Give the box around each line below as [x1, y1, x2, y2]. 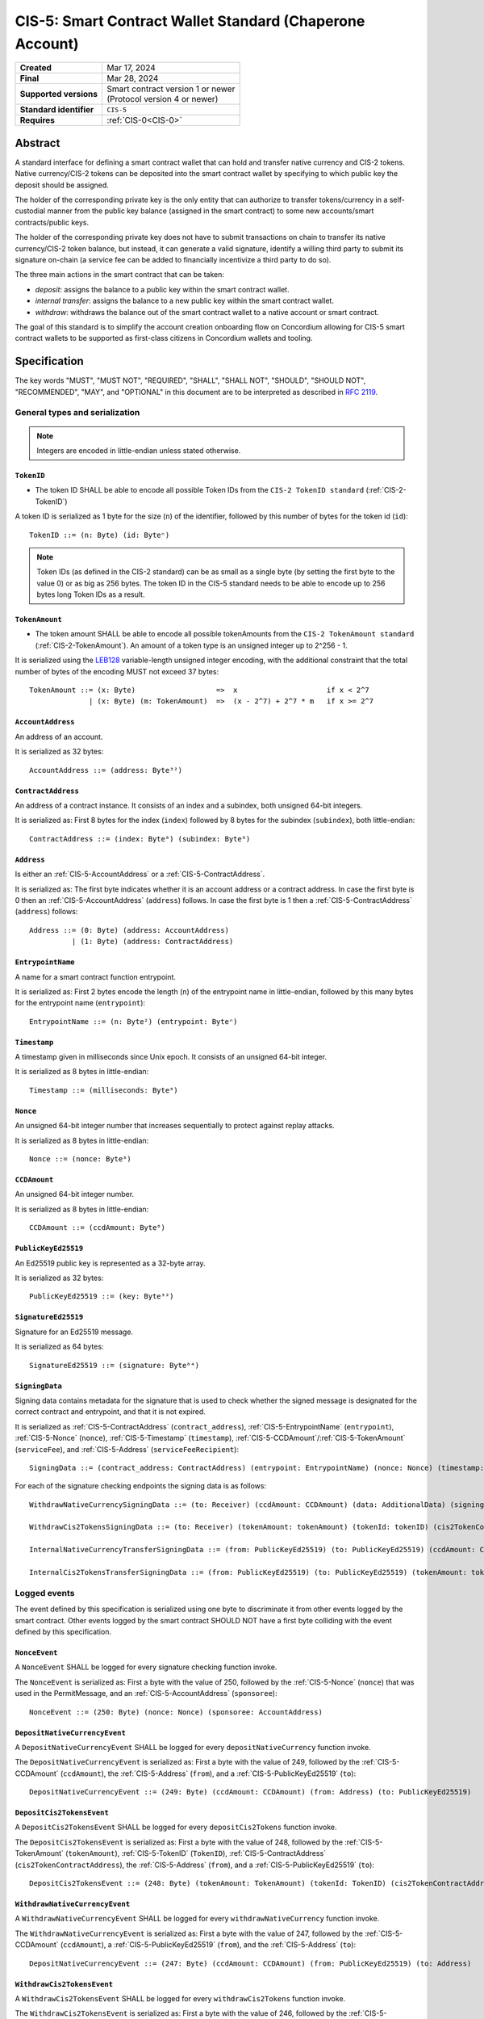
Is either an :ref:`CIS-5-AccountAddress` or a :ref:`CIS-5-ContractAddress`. [15, 869, 265, 879]
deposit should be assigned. [15, 180, 109, 190]
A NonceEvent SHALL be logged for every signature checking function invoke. [15, 1662, 277, 1672]
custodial [15, 206, 46, 216]
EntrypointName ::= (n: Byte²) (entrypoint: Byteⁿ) [29, 1017, 238, 1026]
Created [19, 62, 52, 73]
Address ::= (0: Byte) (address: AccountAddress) [29, 926, 230, 934]
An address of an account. [15, 732, 103, 741]
